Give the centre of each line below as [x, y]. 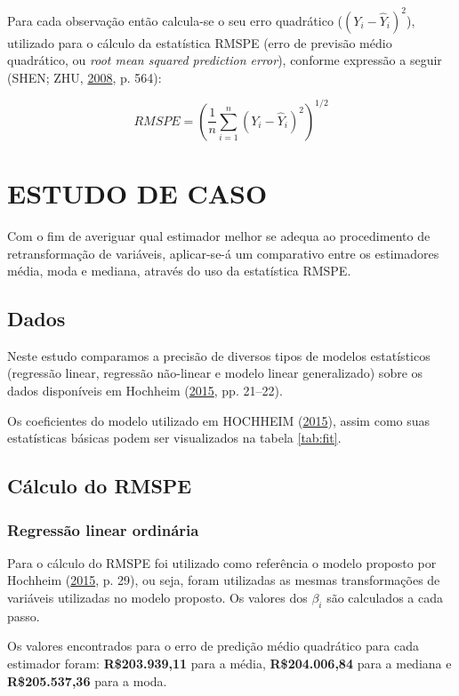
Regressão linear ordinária [103, 529]
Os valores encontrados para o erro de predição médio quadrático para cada [213, 646]
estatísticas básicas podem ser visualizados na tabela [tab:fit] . [174, 438]
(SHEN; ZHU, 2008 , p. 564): [85, 77]
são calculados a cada [385, 598]
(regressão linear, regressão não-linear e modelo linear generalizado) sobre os [215, 373]
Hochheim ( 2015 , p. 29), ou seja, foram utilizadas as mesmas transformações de [224, 580]
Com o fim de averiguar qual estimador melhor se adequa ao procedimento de [219, 235]
